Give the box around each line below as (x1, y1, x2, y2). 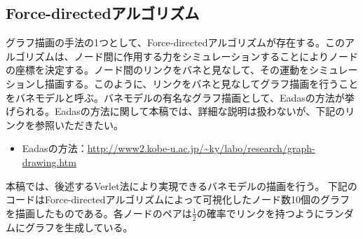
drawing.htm (22, 154, 76, 169)
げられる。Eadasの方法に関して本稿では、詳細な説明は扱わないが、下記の (6, 104, 345, 118)
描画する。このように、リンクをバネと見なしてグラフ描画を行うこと (44, 76, 359, 90)
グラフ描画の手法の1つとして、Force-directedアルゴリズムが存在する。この (6, 35, 345, 50)
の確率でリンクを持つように (196, 205, 324, 220)
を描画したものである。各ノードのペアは (6, 205, 192, 220)
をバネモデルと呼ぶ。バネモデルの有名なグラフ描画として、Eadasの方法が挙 (6, 90, 355, 104)
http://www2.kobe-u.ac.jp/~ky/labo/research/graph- (87, 141, 315, 156)
